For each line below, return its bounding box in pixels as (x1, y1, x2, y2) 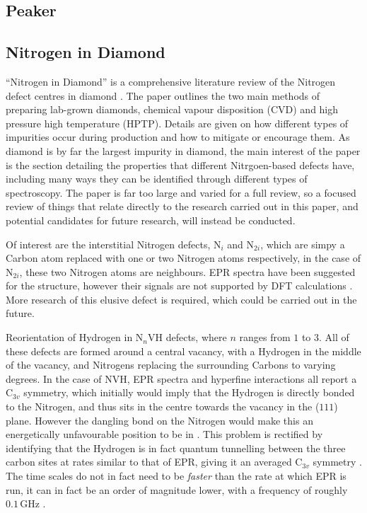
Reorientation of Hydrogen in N (6, 330, 144, 345)
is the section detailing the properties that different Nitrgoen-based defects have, (6, 157, 355, 172)
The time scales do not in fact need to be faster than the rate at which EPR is (6, 468, 346, 483)
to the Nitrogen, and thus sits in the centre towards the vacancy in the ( (6, 399, 320, 414)
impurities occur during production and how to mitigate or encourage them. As (6, 129, 350, 144)
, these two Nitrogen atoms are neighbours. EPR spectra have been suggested (19, 264, 356, 279)
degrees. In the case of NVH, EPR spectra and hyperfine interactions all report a (6, 371, 357, 386)
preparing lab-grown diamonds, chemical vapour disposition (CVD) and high (6, 102, 339, 117)
